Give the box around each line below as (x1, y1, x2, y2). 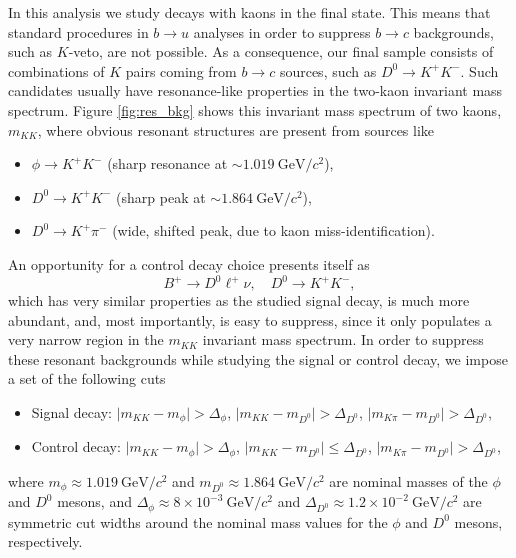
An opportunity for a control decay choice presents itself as (8, 253, 370, 274)
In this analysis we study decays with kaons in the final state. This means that (8, 2, 491, 22)
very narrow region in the (8, 329, 164, 350)
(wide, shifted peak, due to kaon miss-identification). (112, 220, 435, 241)
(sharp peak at (116, 186, 206, 207)
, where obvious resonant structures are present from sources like (37, 119, 435, 140)
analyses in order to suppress (193, 21, 371, 42)
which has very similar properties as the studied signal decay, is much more (8, 290, 470, 311)
